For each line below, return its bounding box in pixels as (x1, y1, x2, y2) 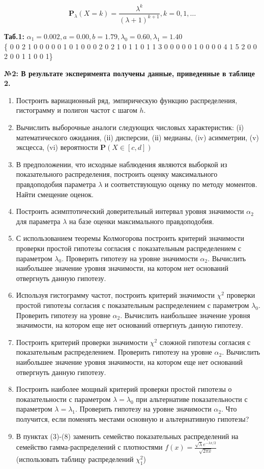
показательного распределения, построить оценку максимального (16, 169, 218, 179)
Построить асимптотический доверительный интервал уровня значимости (16, 206, 244, 216)
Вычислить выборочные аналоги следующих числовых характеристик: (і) (16, 122, 244, 133)
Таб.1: (4, 30, 24, 41)
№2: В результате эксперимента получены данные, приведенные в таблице (4, 68, 255, 78)
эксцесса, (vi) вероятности (16, 142, 98, 152)
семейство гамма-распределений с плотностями (16, 442, 163, 452)
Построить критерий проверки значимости (16, 336, 148, 347)
